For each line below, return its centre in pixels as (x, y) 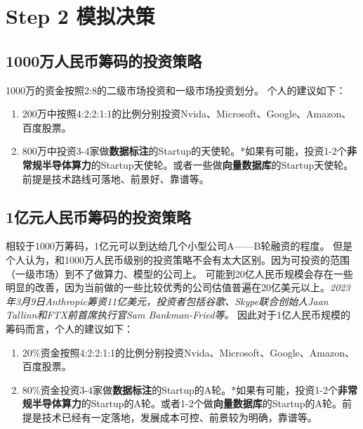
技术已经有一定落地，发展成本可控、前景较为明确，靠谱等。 (179, 417)
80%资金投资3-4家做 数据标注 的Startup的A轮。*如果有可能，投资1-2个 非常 (190, 389)
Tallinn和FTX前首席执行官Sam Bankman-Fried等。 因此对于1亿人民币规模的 (178, 315)
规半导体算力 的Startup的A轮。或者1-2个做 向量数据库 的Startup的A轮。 (182, 403)
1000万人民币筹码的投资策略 (104, 60)
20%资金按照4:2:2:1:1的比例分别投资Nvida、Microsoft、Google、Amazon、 (188, 352)
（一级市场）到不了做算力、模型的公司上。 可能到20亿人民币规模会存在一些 (179, 273)
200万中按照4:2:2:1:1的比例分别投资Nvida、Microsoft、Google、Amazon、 (187, 114)
